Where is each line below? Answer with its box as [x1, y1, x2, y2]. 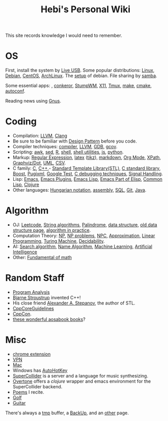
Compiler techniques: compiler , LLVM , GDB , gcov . [12, 144, 118, 150]
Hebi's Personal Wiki [40, 4, 131, 15]
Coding [5, 116, 37, 127]
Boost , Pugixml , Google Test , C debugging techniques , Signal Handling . [12, 171, 163, 177]
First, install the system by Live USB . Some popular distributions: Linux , [5, 67, 155, 74]
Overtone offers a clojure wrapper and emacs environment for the [12, 378, 151, 384]
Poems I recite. [12, 389, 44, 395]
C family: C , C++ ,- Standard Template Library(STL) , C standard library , [12, 165, 161, 172]
